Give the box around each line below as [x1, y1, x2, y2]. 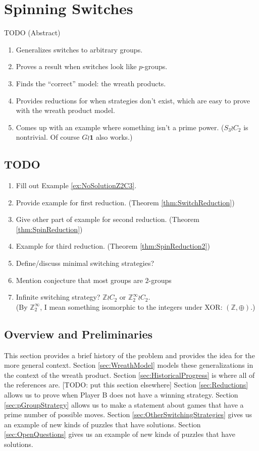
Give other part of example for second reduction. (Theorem [16, 214, 199, 224]
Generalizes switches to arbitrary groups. [16, 44, 143, 54]
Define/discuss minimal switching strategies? [16, 258, 154, 268]
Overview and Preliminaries [4, 326, 153, 342]
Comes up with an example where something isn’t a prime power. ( [16, 122, 224, 132]
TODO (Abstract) [4, 27, 61, 38]
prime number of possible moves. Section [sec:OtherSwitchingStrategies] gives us [4, 409, 252, 420]
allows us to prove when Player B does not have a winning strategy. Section [4, 389, 238, 400]
